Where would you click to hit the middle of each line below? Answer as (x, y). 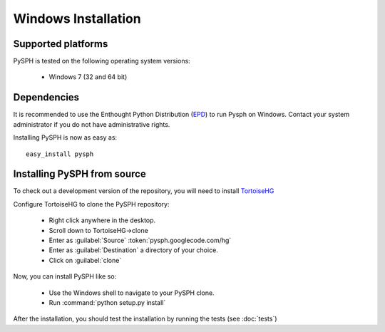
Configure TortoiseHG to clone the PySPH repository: (91, 204)
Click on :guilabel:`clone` (85, 260)
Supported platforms (61, 44)
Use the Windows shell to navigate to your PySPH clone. (132, 293)
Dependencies (46, 97)
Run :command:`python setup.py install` (107, 302)
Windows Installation (77, 19)
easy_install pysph (60, 154)
